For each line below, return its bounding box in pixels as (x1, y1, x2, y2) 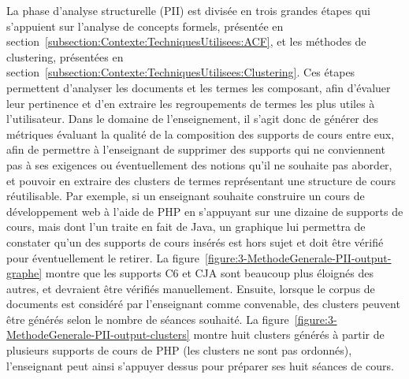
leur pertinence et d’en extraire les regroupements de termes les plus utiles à (6, 95, 375, 111)
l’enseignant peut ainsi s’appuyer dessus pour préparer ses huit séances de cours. (6, 357, 394, 373)
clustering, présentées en (6, 48, 124, 65)
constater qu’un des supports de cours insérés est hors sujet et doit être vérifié (6, 233, 384, 250)
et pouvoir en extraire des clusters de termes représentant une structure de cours (6, 172, 396, 188)
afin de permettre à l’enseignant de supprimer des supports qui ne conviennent (6, 141, 385, 158)
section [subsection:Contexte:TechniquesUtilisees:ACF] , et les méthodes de (6, 33, 366, 50)
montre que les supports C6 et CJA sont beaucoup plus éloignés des (45, 265, 374, 281)
